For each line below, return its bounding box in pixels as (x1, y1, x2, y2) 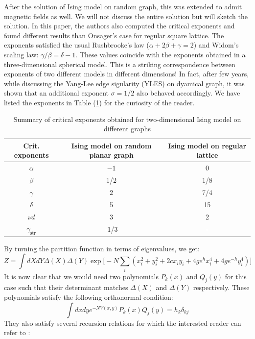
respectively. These (193, 282, 250, 292)
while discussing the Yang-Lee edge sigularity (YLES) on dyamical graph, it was (4, 78, 245, 88)
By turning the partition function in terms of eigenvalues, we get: (4, 243, 200, 253)
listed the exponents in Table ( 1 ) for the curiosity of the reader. (4, 97, 195, 107)
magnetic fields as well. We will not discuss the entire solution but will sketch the (4, 11, 248, 21)
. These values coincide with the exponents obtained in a (75, 49, 246, 59)
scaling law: (4, 49, 39, 59)
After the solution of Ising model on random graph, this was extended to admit (4, 1, 242, 11)
